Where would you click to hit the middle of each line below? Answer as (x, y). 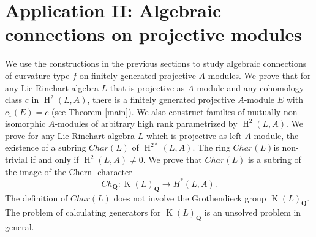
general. (20, 227)
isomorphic (25, 123)
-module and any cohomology (249, 87)
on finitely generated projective (137, 75)
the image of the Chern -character (69, 171)
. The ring (211, 147)
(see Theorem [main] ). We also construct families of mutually (166, 111)
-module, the (275, 135)
